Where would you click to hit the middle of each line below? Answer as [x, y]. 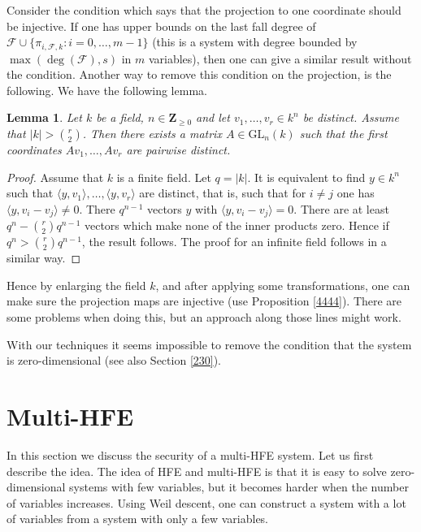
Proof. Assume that [55, 177]
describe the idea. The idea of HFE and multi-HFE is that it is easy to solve [197, 471]
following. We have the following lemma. [107, 90]
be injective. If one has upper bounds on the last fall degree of [161, 26]
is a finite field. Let [164, 177]
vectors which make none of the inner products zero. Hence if [237, 225]
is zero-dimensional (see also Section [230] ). [114, 360]
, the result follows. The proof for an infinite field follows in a [234, 242]
